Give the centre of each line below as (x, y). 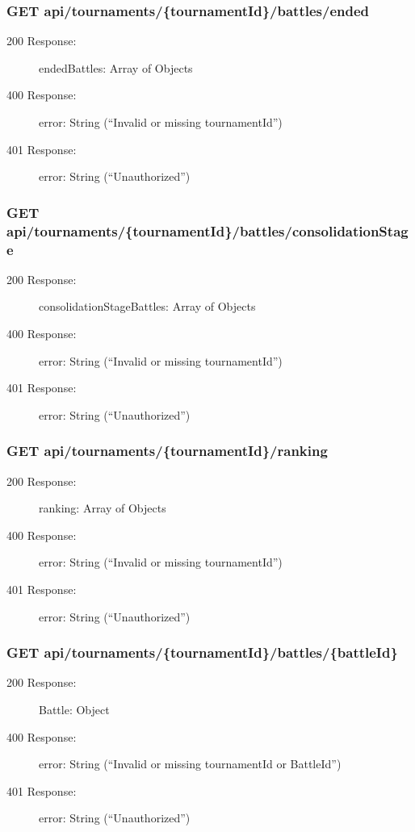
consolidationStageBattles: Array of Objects (147, 306)
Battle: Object (74, 709)
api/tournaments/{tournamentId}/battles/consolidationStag (207, 230)
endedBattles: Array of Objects (116, 67)
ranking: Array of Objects (103, 508)
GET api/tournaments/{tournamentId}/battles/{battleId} (202, 652)
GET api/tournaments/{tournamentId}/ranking (167, 451)
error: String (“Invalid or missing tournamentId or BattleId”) (190, 764)
